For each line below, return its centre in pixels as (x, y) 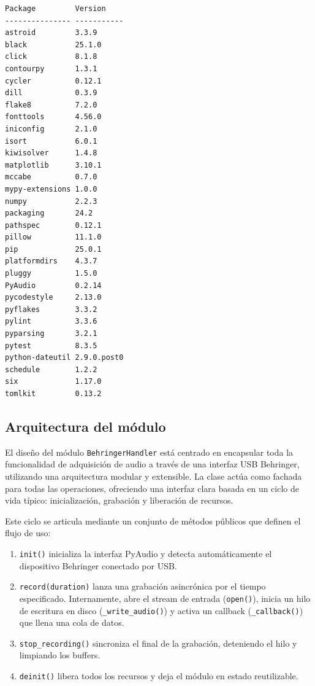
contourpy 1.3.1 (51, 68)
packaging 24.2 (49, 213)
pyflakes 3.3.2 (51, 309)
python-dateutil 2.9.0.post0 (64, 358)
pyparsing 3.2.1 (51, 334)
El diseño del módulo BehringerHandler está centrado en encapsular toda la (149, 452)
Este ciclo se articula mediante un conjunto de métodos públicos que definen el (153, 520)
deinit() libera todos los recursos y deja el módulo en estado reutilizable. (159, 676)
